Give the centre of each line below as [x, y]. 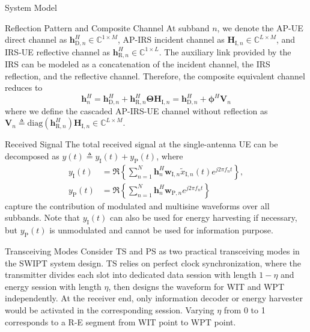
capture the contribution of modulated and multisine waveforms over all [137, 205]
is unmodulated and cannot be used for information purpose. [161, 230]
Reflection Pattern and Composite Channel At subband [107, 27]
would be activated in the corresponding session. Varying [110, 310]
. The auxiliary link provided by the [225, 51]
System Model [31, 7]
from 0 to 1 [245, 310]
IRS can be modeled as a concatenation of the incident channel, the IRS [138, 64]
